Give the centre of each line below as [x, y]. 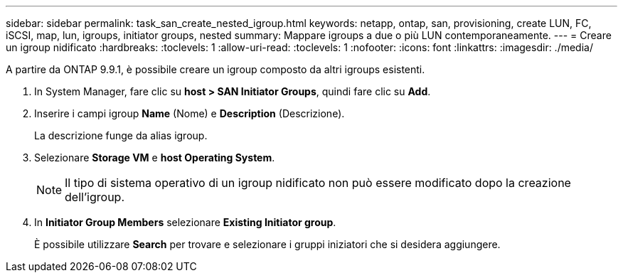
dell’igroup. [95, 197]
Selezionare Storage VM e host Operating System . [155, 157]
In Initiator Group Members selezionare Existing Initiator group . [185, 222]
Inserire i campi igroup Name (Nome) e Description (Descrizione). [190, 113]
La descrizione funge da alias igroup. [121, 135]
